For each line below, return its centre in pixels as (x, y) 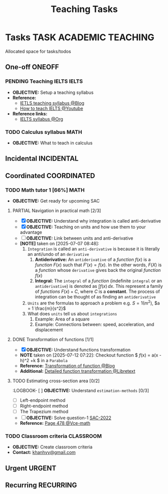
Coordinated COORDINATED (50, 176)
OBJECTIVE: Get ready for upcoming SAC (56, 201)
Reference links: (30, 113)
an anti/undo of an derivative (58, 254)
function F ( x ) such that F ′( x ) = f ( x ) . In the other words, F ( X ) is (98, 265)
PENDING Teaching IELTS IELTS (44, 81)
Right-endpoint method (44, 406)
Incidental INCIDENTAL (42, 159)
